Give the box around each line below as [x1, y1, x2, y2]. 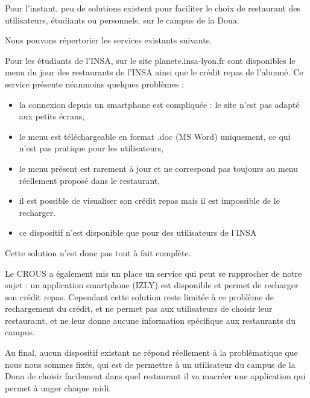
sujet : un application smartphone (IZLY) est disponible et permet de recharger [5, 279, 299, 291]
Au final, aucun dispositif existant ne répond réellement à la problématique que [5, 346, 298, 359]
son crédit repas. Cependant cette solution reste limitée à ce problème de [5, 290, 274, 303]
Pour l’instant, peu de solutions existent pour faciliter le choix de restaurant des [5, 2, 301, 14]
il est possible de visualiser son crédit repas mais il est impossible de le [19, 194, 280, 207]
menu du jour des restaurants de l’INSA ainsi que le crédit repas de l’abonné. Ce [5, 66, 303, 78]
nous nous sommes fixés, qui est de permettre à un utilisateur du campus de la [5, 358, 296, 370]
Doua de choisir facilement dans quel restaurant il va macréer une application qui [5, 370, 306, 382]
